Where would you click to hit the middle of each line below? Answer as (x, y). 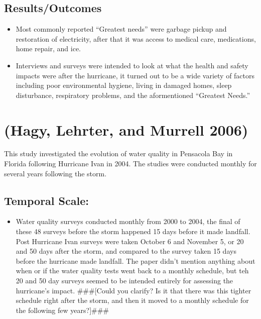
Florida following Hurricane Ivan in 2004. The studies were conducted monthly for (130, 164)
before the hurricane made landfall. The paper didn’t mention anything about (136, 260)
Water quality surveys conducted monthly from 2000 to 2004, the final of (128, 221)
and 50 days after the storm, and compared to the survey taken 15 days (126, 251)
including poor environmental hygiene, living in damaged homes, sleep (124, 85)
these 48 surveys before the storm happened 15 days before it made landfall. (133, 231)
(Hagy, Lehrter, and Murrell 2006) (126, 129)
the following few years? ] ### (62, 310)
